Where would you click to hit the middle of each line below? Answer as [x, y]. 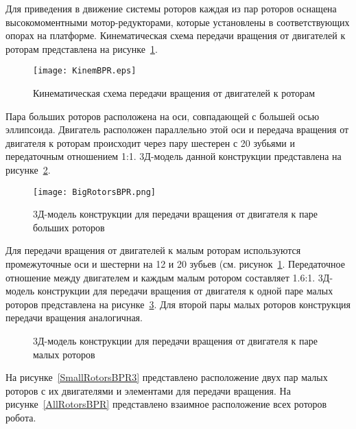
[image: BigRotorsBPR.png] [94, 192]
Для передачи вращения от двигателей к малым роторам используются [153, 250]
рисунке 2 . [28, 170]
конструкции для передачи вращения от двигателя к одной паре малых [185, 291]
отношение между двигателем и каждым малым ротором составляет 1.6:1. [161, 277]
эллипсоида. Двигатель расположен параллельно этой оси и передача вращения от [177, 129]
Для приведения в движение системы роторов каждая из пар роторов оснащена [171, 8]
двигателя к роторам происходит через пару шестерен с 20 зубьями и [150, 142]
